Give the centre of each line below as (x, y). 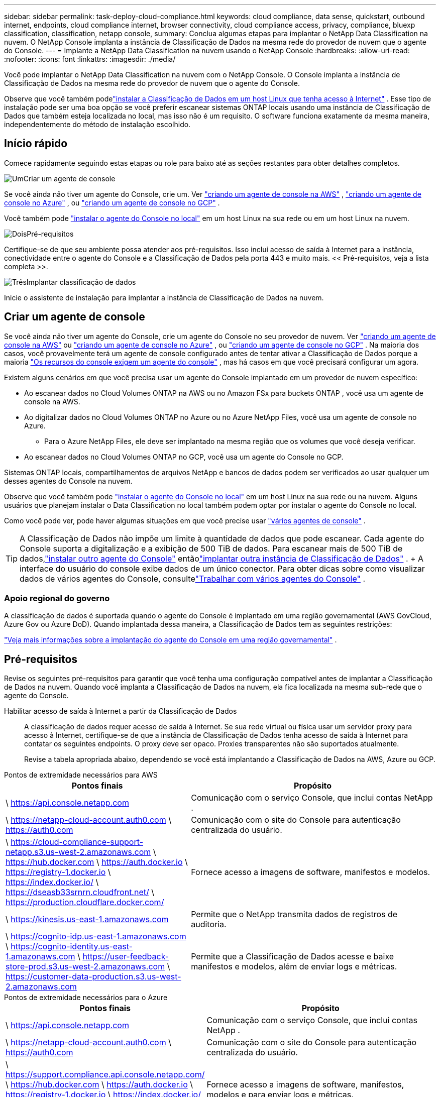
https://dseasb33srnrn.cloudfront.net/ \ (80, 892)
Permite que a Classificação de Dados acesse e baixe (293, 957)
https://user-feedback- (126, 957)
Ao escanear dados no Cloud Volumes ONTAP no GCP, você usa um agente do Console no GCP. (184, 457)
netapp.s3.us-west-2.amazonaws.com (78, 852)
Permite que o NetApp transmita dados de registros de (294, 914)
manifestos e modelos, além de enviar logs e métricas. (294, 967)
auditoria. (209, 924)
